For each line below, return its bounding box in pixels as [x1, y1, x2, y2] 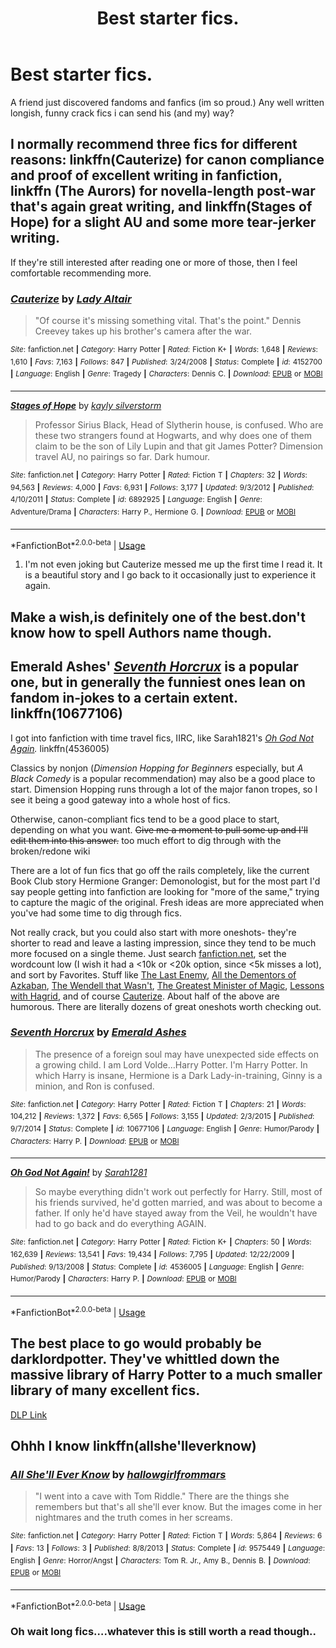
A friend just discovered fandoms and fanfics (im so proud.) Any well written [10, 96, 325, 108]
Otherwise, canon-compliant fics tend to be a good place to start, [10, 813, 280, 825]
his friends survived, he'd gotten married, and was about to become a [34, 1197, 323, 1209]
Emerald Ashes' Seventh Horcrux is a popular [10, 658, 299, 676]
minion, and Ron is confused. [34, 1080, 155, 1092]
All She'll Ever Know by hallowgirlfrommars [10, 1467, 227, 1481]
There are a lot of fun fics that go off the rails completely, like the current [10, 864, 310, 876]
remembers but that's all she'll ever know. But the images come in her [34, 1501, 323, 1513]
